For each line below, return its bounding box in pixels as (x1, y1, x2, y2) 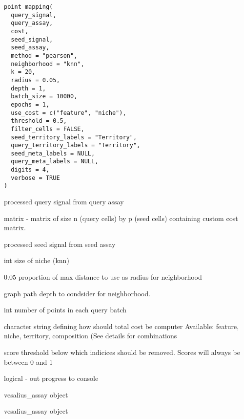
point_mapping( (4, 3, 53, 10)
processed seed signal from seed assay (4, 239, 116, 249)
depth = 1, (11, 85, 46, 92)
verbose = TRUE (11, 174, 60, 181)
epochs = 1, (11, 101, 50, 108)
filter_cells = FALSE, (11, 125, 84, 132)
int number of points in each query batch (4, 305, 127, 315)
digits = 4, (11, 166, 50, 174)
